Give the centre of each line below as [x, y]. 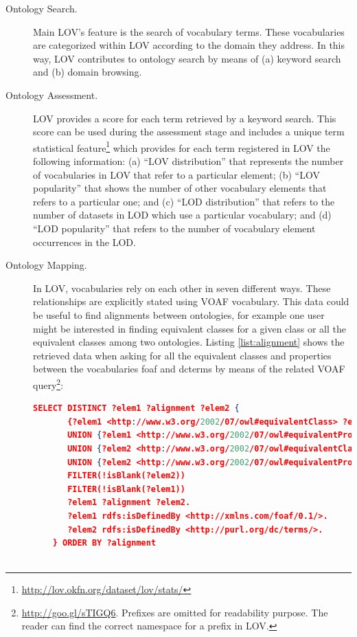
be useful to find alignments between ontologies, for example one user [179, 314]
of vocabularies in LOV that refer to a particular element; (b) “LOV [176, 174]
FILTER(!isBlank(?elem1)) [126, 489]
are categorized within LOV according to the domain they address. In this [189, 45]
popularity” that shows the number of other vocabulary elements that [180, 188]
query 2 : [48, 383]
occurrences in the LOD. [84, 242]
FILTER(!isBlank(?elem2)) [126, 476]
